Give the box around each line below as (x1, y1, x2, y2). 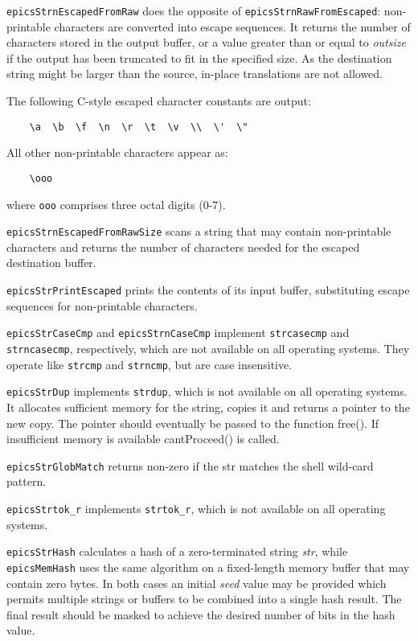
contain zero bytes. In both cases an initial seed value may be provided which (6, 574, 387, 591)
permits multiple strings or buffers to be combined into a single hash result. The (6, 590, 402, 607)
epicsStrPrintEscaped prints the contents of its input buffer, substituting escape (6, 281, 410, 298)
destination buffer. (6, 254, 96, 271)
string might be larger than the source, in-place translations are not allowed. (6, 65, 383, 82)
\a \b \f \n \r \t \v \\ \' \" (29, 121, 248, 133)
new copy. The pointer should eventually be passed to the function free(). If (6, 414, 379, 431)
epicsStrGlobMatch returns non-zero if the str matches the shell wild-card (6, 457, 374, 474)
